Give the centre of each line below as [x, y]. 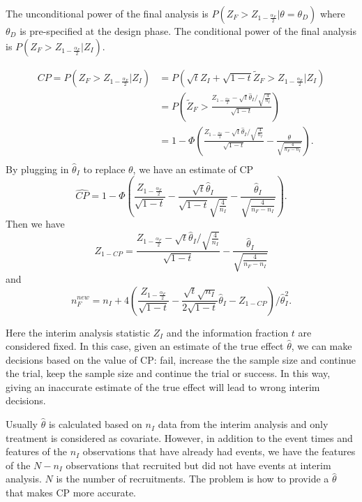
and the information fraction [227, 332]
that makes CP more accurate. [71, 493]
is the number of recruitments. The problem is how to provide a [193, 479]
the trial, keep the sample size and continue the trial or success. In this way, [168, 373]
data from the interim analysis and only [243, 424]
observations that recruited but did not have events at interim [198, 465]
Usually [22, 424]
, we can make [322, 346]
